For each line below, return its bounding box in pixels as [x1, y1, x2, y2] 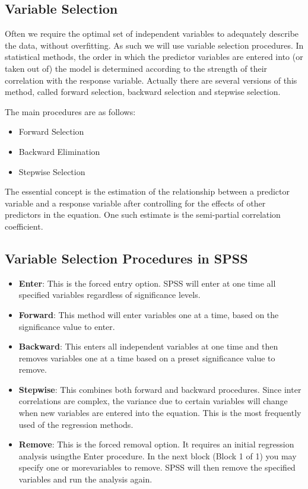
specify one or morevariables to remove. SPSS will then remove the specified [18, 461, 296, 474]
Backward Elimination [18, 145, 100, 157]
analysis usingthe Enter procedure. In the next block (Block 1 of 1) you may [18, 449, 297, 462]
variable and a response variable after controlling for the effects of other [5, 196, 266, 209]
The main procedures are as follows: [5, 105, 136, 118]
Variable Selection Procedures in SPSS [5, 249, 248, 267]
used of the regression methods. [18, 418, 134, 430]
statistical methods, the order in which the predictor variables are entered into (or [5, 50, 303, 63]
